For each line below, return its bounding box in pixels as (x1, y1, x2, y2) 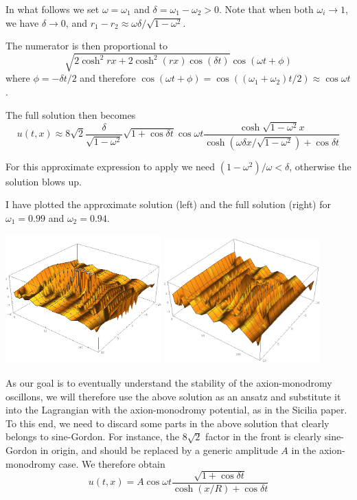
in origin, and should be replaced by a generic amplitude (40, 443, 278, 457)
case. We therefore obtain (58, 456, 165, 470)
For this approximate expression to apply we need (5, 159, 216, 173)
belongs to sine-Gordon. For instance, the (5, 429, 180, 444)
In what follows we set (5, 2, 100, 16)
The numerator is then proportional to (5, 38, 168, 53)
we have (5, 15, 39, 30)
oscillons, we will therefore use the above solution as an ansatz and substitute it (5, 389, 341, 403)
